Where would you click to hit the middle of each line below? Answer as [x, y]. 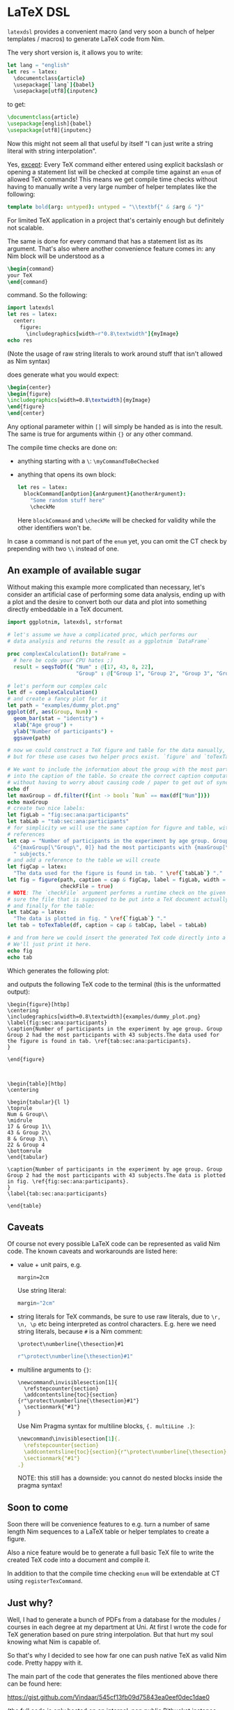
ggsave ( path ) [32, 738]
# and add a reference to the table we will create [84, 860]
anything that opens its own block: [67, 474]
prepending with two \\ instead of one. [63, 548]
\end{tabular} [28, 1157]
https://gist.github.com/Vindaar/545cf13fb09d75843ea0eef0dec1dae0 [109, 1697]
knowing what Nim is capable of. [54, 1642]
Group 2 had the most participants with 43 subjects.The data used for [113, 1035]
